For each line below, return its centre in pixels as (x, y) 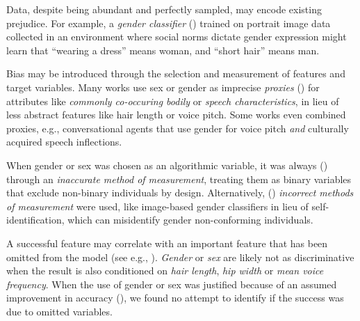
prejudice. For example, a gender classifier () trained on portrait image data (169, 23)
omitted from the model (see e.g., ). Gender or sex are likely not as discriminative (180, 257)
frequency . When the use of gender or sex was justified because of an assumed (172, 284)
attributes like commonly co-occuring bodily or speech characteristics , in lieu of (173, 101)
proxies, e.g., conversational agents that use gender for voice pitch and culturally (178, 128)
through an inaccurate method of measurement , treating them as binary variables (179, 179)
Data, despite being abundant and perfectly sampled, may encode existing (164, 9)
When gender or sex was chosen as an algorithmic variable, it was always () (167, 165)
